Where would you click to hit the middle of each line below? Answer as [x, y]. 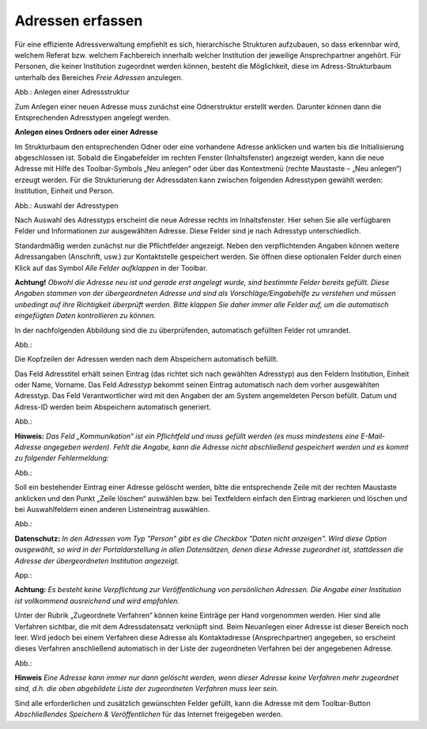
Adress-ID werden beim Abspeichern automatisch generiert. [113, 407]
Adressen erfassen [79, 21]
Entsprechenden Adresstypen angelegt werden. [93, 117]
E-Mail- [373, 436]
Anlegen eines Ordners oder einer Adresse [86, 132]
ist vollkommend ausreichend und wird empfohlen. [97, 601]
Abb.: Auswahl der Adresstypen [66, 205]
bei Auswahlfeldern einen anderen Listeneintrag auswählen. [112, 509]
